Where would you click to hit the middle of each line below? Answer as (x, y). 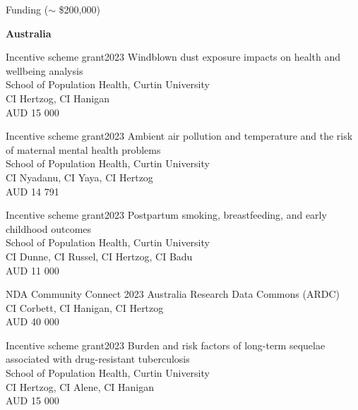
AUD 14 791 (32, 191)
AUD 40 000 (32, 321)
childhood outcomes (49, 228)
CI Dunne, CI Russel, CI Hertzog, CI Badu (99, 256)
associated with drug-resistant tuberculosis (98, 359)
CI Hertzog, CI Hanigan (58, 98)
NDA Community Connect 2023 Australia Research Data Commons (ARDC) (173, 294)
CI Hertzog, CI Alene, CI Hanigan (80, 386)
